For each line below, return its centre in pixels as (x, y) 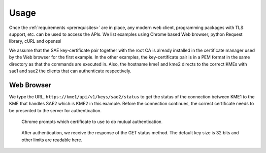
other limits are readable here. (52, 140)
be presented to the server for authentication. (55, 110)
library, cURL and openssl (35, 41)
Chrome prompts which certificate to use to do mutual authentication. (92, 122)
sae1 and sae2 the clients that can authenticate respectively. (70, 71)
